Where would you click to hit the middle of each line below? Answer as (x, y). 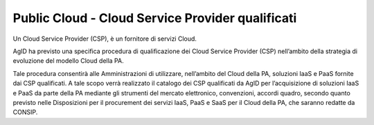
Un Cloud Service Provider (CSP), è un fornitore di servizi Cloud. (105, 39)
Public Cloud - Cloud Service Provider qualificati (155, 18)
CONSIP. (25, 112)
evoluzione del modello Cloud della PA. (68, 61)
